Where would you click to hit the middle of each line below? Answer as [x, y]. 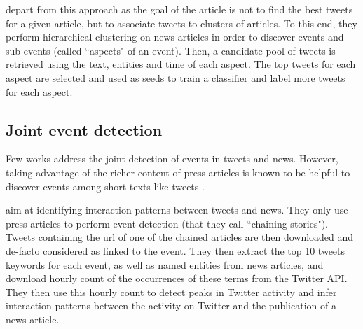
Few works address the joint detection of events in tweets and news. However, [172, 159]
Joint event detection [84, 129]
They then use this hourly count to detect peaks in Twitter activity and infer [171, 292]
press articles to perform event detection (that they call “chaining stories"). [167, 223]
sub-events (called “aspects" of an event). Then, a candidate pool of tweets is [171, 50]
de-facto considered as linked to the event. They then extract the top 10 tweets [176, 250]
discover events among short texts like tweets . [105, 186]
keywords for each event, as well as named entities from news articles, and [165, 264]
